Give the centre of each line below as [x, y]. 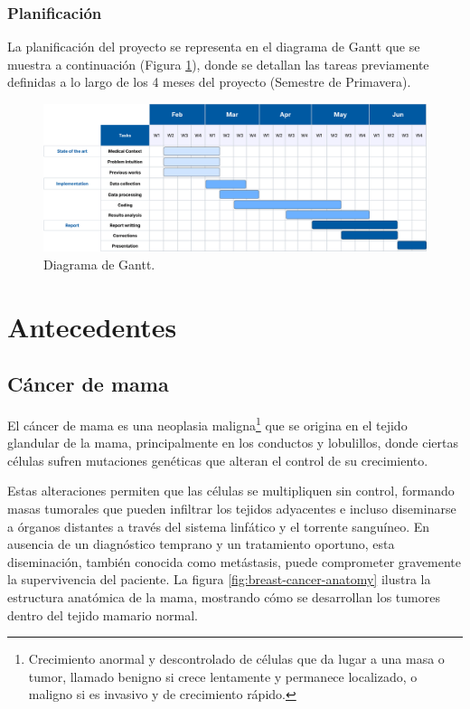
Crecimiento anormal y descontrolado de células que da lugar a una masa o [236, 659]
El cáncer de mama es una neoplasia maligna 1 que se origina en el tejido [207, 423]
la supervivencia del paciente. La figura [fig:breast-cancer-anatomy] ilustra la [219, 579]
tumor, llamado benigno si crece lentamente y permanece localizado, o [223, 676]
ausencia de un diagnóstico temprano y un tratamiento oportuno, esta [201, 544]
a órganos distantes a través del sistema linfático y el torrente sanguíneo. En [219, 526]
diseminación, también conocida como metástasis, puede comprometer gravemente [235, 561]
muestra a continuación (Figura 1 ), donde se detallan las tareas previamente [218, 64]
